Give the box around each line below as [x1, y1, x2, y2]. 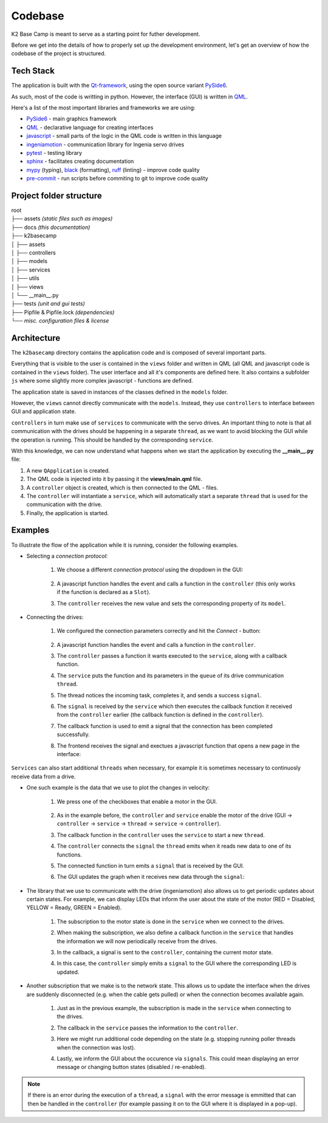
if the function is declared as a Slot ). [56, 589, 151, 596]
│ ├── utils [11, 275, 39, 282]
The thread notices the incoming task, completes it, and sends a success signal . [56, 691, 262, 698]
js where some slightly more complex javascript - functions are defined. [11, 377, 194, 384]
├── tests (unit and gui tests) [11, 300, 85, 307]
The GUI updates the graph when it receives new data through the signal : [56, 873, 245, 881]
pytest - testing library [26, 149, 82, 156]
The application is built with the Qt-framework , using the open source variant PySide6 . [11, 82, 228, 89]
